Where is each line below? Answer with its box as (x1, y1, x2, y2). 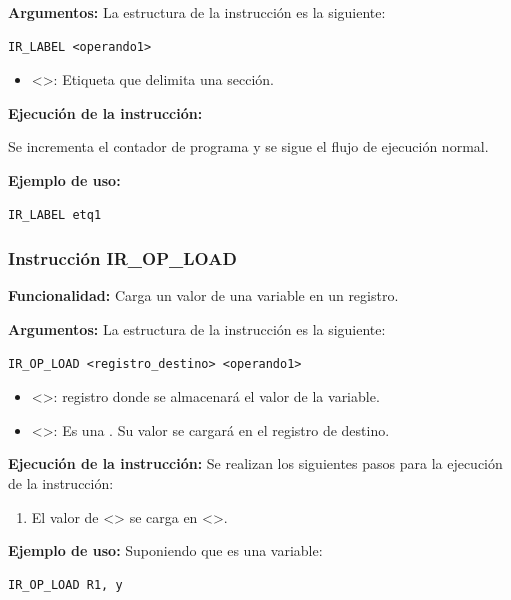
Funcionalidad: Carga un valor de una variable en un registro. (8, 285, 399, 306)
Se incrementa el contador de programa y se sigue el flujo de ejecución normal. (8, 136, 489, 157)
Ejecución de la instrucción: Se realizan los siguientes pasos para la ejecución (8, 453, 503, 474)
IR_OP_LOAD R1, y (8, 577, 123, 592)
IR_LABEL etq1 (8, 207, 102, 222)
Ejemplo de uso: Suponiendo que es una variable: (8, 540, 323, 561)
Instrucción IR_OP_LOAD (8, 246, 237, 271)
